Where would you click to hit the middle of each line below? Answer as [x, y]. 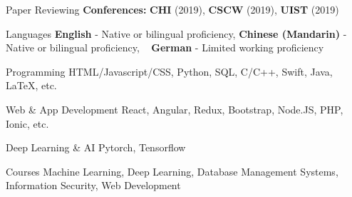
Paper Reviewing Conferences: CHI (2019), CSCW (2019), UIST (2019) [172, 9]
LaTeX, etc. [31, 85]
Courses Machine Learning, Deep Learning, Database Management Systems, [172, 171]
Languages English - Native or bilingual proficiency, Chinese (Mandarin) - [176, 33]
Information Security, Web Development [93, 185]
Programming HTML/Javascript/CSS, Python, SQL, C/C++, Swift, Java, [169, 71]
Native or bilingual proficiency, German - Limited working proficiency [165, 47]
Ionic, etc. [27, 123]
